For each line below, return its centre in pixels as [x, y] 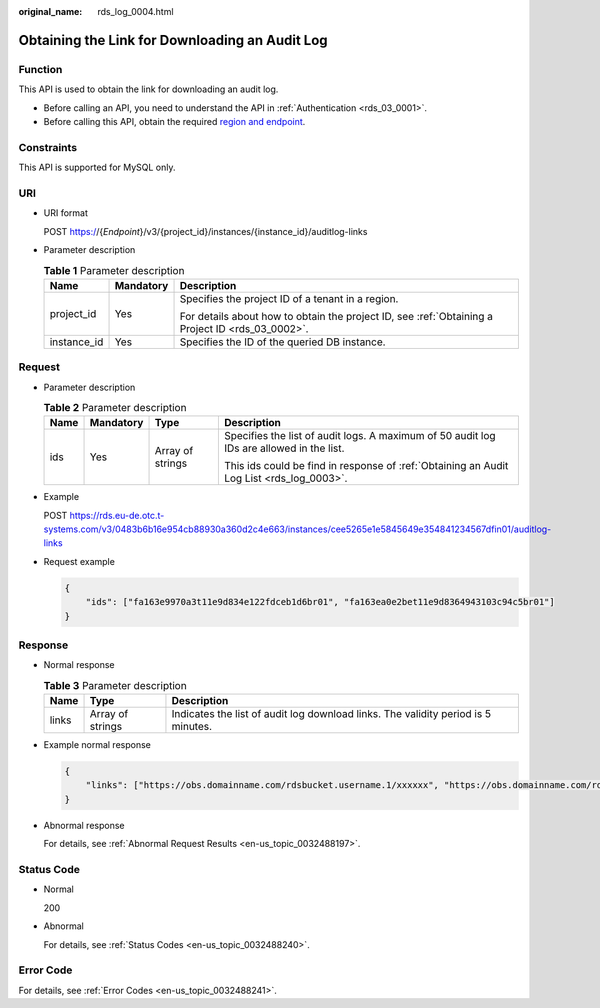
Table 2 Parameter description [115, 408]
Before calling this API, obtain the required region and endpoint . [174, 121]
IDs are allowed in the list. [284, 448]
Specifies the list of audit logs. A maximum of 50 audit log [359, 436]
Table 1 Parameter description [114, 270]
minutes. [192, 727]
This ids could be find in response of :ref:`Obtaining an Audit [366, 466]
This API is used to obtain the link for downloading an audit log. [148, 89]
